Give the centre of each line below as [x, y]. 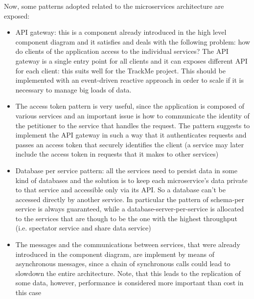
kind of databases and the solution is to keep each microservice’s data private [131, 180]
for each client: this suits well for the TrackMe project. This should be [120, 70]
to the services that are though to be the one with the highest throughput [126, 218]
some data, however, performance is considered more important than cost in [129, 283]
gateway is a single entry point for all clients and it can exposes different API [131, 60]
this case [28, 292]
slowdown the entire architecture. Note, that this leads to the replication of [128, 273]
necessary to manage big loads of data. [73, 89]
